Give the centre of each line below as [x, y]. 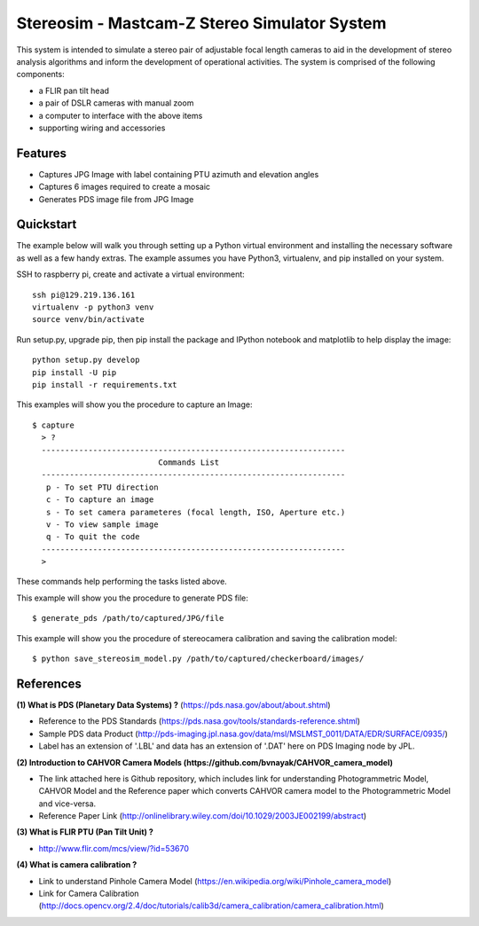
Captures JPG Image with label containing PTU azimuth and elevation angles [179, 174]
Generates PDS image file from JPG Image [116, 199]
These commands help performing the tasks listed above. [122, 582]
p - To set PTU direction [102, 487]
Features [41, 153]
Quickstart [47, 225]
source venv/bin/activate [89, 320]
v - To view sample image [102, 524]
